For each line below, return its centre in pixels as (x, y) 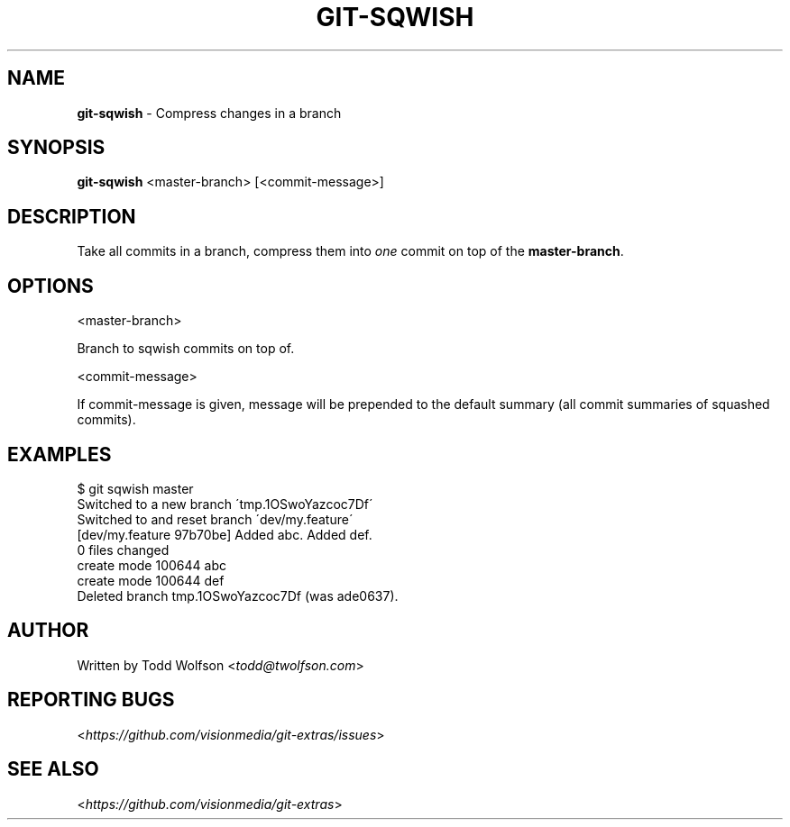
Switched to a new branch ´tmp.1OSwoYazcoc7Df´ (225, 504)
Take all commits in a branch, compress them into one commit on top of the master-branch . (350, 251)
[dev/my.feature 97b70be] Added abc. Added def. (225, 534)
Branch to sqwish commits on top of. (186, 349)
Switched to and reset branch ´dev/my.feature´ (215, 519)
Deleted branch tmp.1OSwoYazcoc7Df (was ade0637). (238, 595)
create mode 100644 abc (152, 565)
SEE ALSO (53, 769)
